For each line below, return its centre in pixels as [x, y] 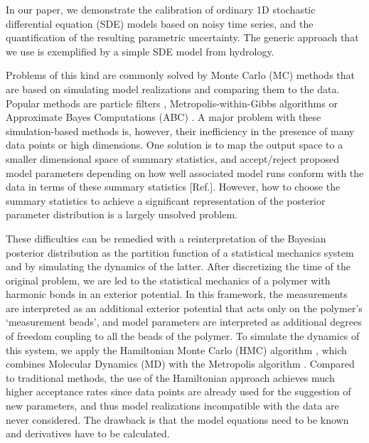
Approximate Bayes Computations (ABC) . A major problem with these [164, 117]
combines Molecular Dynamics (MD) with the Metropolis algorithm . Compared [180, 364]
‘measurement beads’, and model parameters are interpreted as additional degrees [184, 322]
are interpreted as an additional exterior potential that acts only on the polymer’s [184, 308]
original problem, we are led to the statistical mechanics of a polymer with [168, 280]
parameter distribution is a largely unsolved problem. [122, 214]
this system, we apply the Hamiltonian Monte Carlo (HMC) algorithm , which [176, 349]
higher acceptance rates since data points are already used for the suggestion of [178, 391]
